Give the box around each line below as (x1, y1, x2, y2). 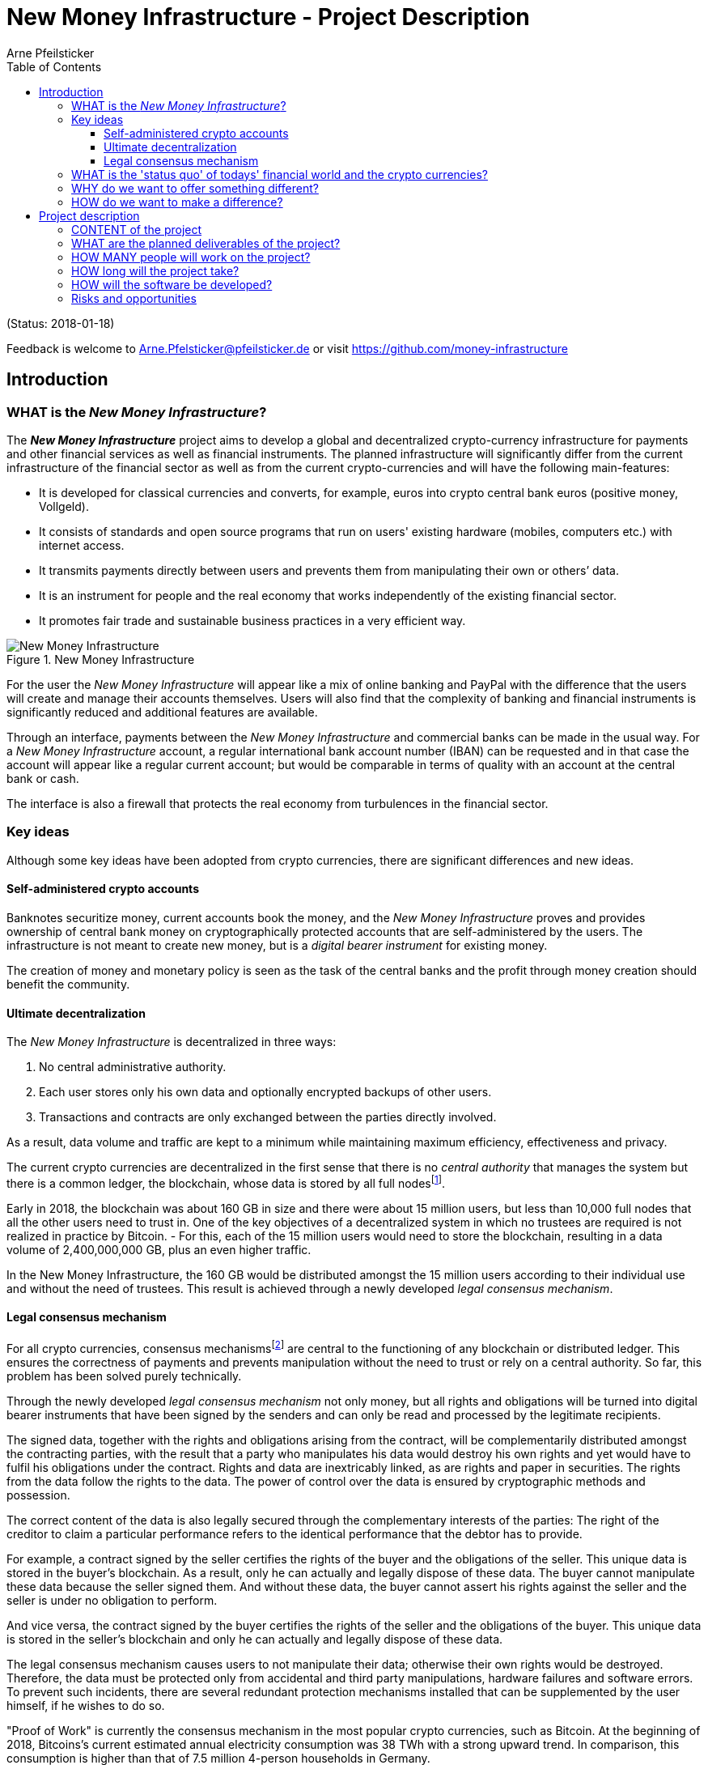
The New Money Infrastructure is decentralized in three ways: (6, 1035, 337, 1049)
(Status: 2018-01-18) (6, 316, 115, 330)
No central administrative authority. (39, 1060, 227, 1074)
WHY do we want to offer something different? (71, 181, 319, 195)
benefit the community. (6, 976, 130, 991)
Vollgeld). (39, 499, 89, 513)
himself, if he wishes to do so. (6, 1698, 165, 1712)
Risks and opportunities (71, 291, 197, 305)
